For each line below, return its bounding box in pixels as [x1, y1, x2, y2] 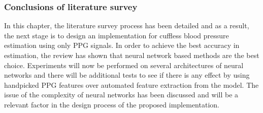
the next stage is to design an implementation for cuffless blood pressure [4, 30, 229, 40]
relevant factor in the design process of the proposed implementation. [4, 99, 219, 109]
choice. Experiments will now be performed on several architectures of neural [4, 60, 244, 70]
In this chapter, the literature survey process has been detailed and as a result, [4, 20, 249, 31]
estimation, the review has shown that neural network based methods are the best [4, 50, 259, 60]
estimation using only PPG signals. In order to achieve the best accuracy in [4, 40, 240, 50]
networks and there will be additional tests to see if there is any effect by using [4, 70, 250, 80]
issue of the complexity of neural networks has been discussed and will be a [4, 89, 239, 100]
